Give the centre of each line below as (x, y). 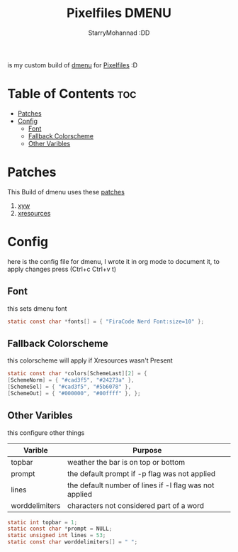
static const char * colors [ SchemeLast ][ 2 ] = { (77, 374)
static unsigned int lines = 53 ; (57, 536)
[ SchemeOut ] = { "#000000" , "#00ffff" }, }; (74, 393)
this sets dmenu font (37, 308)
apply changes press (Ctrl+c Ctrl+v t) (62, 269)
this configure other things (46, 432)
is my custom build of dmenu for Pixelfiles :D (73, 65)
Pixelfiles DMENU (119, 13)
